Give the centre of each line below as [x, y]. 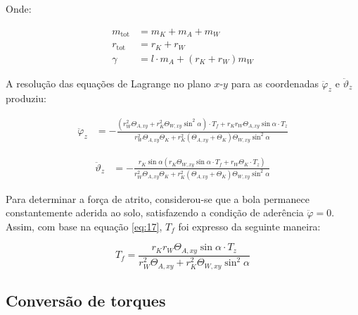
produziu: [26, 98]
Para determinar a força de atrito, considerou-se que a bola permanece [158, 198]
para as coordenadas [275, 83]
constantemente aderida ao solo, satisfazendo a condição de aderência [155, 212]
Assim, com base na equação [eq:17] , [84, 226]
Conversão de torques [86, 300]
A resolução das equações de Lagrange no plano [108, 83]
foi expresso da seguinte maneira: [249, 226]
